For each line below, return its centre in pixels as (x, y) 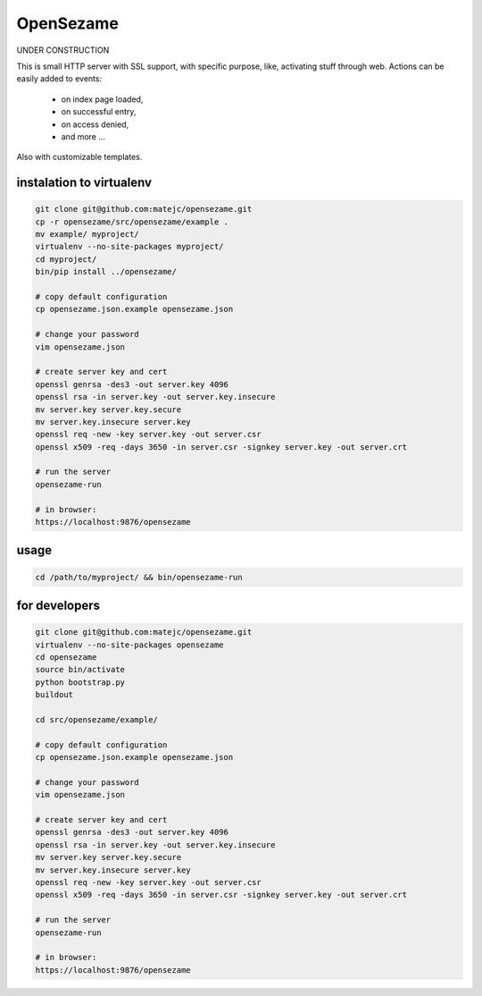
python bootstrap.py (80, 682)
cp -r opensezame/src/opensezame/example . (132, 222)
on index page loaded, (102, 99)
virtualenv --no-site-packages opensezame (129, 645)
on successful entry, (99, 112)
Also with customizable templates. (79, 157)
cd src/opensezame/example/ (96, 719)
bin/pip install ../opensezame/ (106, 272)
